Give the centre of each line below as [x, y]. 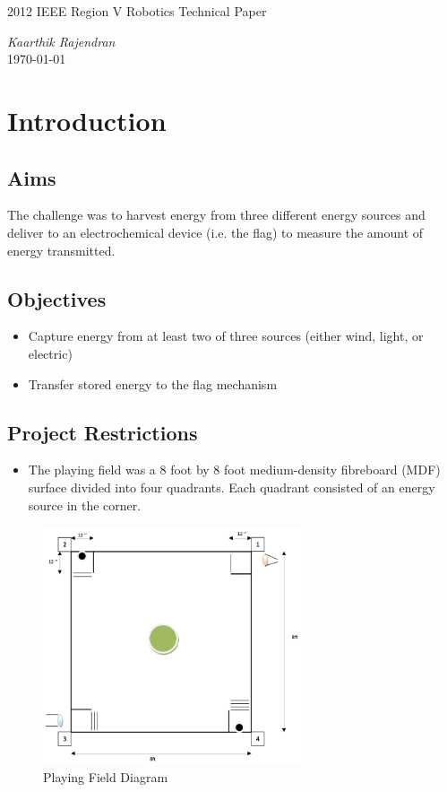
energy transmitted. [61, 250]
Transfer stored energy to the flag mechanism [153, 383]
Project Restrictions [103, 432]
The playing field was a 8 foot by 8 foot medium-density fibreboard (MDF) [234, 470]
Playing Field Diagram [106, 776]
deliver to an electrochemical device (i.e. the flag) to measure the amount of [215, 232]
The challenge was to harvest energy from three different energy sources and [216, 215]
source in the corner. [85, 505]
